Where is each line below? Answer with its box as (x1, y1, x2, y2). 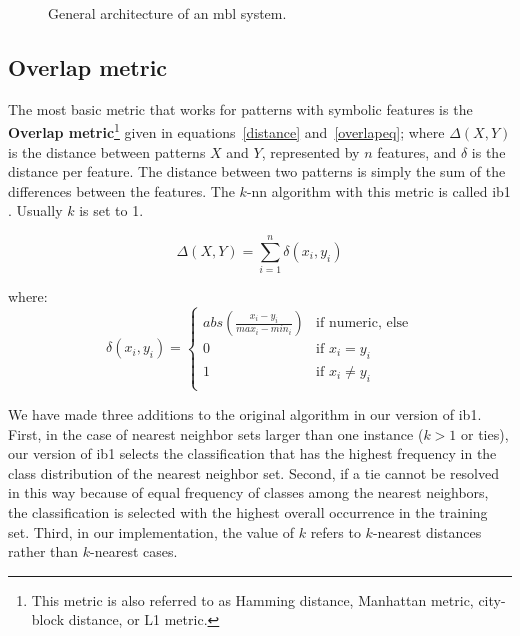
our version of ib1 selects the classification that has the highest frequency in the (8, 443, 497, 464)
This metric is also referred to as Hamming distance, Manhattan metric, (31, 589, 474, 610)
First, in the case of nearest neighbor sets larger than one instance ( (8, 423, 424, 444)
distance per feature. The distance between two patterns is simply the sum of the (8, 161, 506, 182)
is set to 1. (79, 200, 144, 221)
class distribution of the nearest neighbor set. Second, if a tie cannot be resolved (8, 462, 500, 483)
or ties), (461, 423, 509, 444)
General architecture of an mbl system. (48, 3, 287, 23)
